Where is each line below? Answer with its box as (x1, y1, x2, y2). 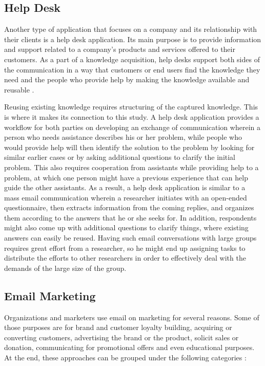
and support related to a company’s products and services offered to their (4, 44, 235, 54)
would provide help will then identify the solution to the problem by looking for (4, 141, 255, 152)
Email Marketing (4, 287, 96, 303)
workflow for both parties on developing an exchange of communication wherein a (4, 121, 260, 132)
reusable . (4, 84, 34, 95)
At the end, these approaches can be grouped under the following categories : (4, 352, 247, 363)
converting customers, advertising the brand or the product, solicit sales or (4, 332, 239, 342)
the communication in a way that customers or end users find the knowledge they (4, 64, 260, 75)
